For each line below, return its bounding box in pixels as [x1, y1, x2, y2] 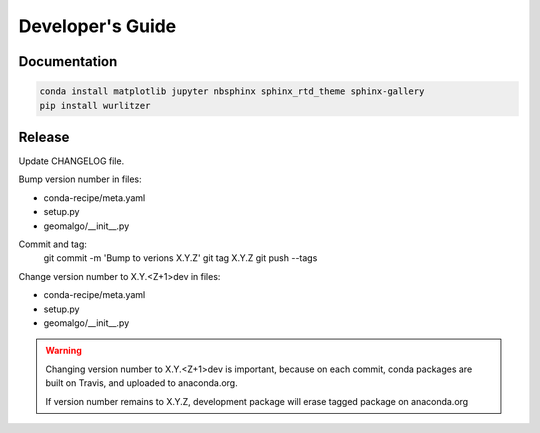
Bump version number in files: [18, 173, 142, 185]
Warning [45, 345, 82, 357]
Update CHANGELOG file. [18, 155, 125, 167]
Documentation [18, 53, 118, 70]
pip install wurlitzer [39, 100, 151, 111]
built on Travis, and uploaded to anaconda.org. [45, 377, 239, 389]
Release [18, 128, 70, 145]
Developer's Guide [18, 15, 177, 37]
